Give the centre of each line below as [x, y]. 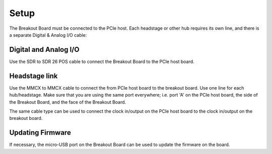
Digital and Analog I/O [44, 50]
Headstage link [33, 76]
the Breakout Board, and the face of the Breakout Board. [68, 102]
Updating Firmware [40, 133]
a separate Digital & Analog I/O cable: [48, 35]
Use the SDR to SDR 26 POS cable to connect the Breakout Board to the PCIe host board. [102, 61]
